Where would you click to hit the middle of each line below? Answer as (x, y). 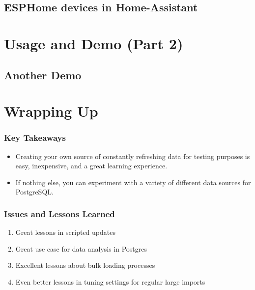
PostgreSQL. (34, 192)
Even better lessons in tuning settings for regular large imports (110, 281)
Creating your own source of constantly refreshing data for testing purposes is (133, 156)
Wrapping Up (51, 111)
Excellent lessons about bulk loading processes (85, 265)
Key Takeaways (35, 138)
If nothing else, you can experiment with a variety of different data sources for (133, 182)
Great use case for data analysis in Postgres (81, 248)
